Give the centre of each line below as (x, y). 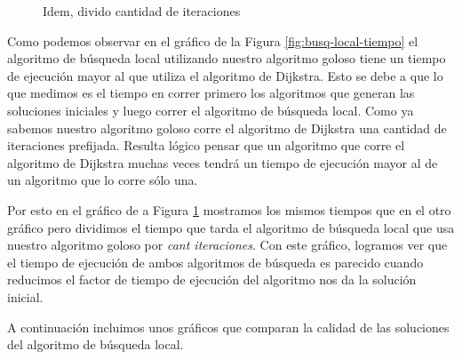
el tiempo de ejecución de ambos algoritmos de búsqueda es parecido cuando (215, 262)
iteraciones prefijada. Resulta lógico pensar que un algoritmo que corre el (206, 145)
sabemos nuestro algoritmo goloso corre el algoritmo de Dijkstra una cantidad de (227, 128)
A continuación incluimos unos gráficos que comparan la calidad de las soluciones (228, 327)
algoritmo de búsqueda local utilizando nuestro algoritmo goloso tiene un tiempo (227, 58)
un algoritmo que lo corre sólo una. (103, 180)
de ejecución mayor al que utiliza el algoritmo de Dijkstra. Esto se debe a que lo (225, 75)
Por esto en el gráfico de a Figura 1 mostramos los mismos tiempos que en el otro (229, 209)
